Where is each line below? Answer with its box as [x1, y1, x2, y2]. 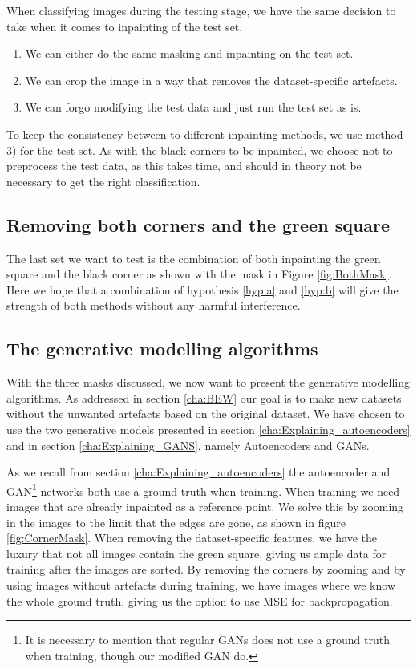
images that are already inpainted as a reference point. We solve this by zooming [6, 497, 404, 514]
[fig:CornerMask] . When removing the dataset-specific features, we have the [6, 529, 378, 546]
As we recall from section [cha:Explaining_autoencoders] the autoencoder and [6, 464, 391, 480]
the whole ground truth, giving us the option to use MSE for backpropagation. [6, 592, 393, 609]
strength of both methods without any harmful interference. [6, 297, 301, 314]
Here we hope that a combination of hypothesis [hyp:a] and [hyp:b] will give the [6, 281, 399, 298]
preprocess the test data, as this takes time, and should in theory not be [6, 157, 362, 174]
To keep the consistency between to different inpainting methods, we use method [6, 125, 403, 142]
